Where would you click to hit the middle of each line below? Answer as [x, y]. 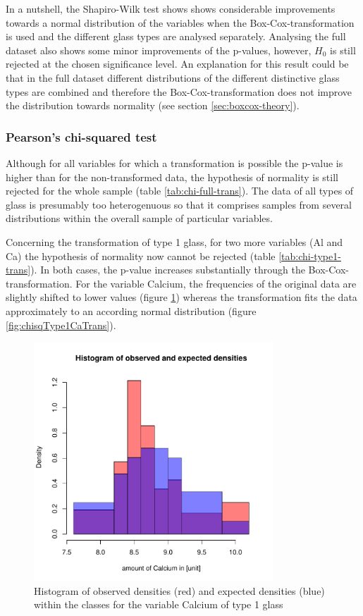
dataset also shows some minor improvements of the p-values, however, [159, 50]
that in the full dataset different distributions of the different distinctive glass [173, 77]
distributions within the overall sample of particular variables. [139, 218]
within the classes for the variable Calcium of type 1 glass [159, 604]
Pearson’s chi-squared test [81, 136]
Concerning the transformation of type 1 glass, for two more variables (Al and [174, 241]
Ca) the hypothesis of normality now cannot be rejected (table [141, 255]
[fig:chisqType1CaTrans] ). [61, 325]
